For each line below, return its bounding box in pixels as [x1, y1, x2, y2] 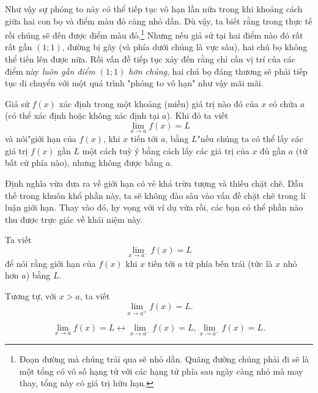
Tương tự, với [5, 289, 57, 302]
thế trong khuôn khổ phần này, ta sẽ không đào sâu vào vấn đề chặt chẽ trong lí [5, 189, 306, 201]
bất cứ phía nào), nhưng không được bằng [5, 156, 163, 169]
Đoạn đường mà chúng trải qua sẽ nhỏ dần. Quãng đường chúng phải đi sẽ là [19, 353, 309, 365]
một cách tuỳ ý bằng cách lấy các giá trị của [82, 144, 250, 157]
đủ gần [260, 144, 286, 157]
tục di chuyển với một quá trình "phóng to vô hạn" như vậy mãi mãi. [5, 77, 264, 89]
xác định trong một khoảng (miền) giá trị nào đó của [59, 97, 259, 110]
